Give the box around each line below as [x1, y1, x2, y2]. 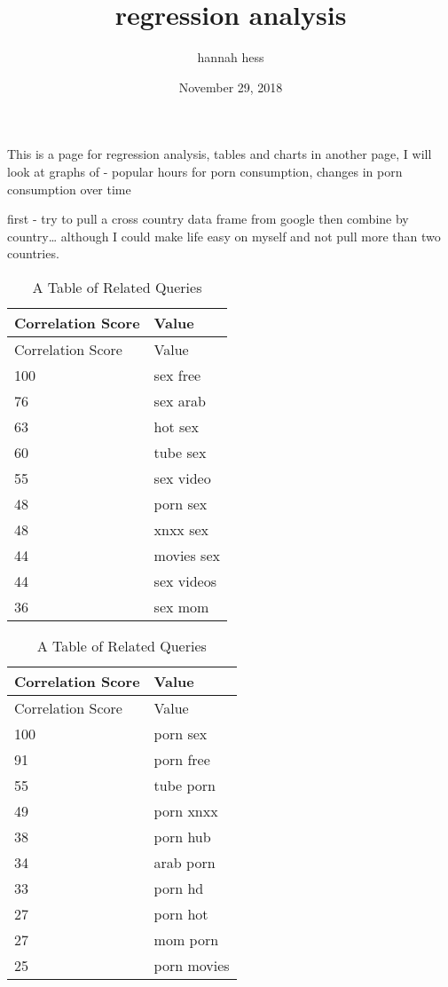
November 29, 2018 [178, 77, 283, 96]
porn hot [153, 903, 208, 924]
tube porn [153, 774, 216, 795]
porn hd [153, 877, 204, 898]
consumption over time [7, 179, 131, 198]
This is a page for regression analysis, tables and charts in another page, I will [7, 145, 432, 163]
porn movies [153, 954, 230, 975]
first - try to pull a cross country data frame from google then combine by [7, 209, 409, 228]
